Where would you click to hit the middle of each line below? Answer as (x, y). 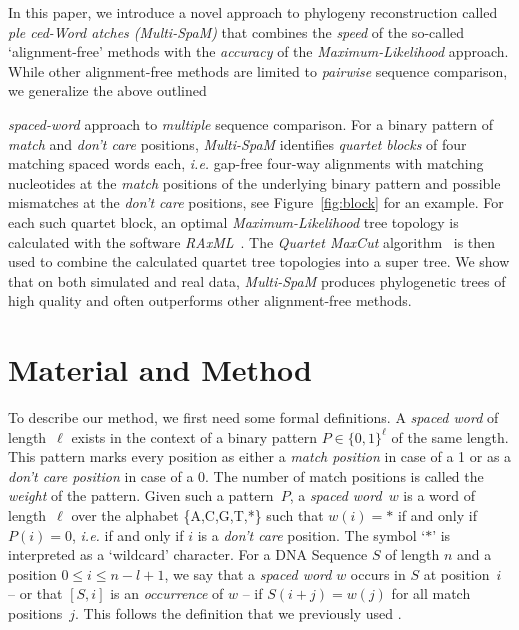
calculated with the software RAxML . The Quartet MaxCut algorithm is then (252, 241)
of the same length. (450, 436)
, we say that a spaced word (248, 573)
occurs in (378, 573)
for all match (431, 593)
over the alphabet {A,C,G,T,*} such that (197, 515)
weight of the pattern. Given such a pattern (141, 495)
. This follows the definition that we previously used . (238, 612)
